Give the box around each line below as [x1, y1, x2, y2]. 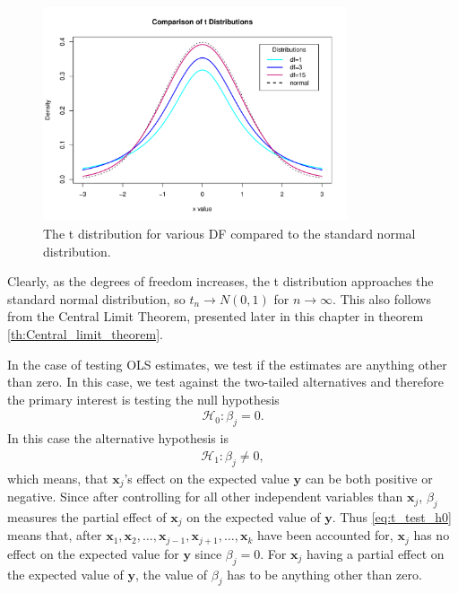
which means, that [7, 468, 108, 487]
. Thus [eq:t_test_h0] [332, 507, 452, 526]
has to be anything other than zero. [227, 564, 422, 583]
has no [413, 526, 450, 545]
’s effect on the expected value [124, 468, 289, 487]
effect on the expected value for [7, 544, 179, 562]
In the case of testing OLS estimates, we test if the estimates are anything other [7, 354, 447, 373]
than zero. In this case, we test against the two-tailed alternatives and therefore [7, 372, 444, 391]
